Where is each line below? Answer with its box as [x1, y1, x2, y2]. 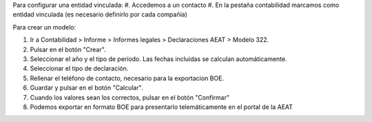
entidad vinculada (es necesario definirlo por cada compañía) [12, 10, 187, 19]
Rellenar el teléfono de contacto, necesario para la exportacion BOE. [30, 74, 224, 82]
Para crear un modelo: [12, 23, 76, 31]
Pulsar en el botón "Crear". [30, 45, 106, 53]
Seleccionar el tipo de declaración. [30, 64, 129, 73]
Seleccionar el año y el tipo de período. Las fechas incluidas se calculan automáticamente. [30, 55, 287, 63]
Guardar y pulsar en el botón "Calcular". [30, 84, 143, 92]
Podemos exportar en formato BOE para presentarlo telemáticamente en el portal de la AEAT [30, 103, 293, 111]
